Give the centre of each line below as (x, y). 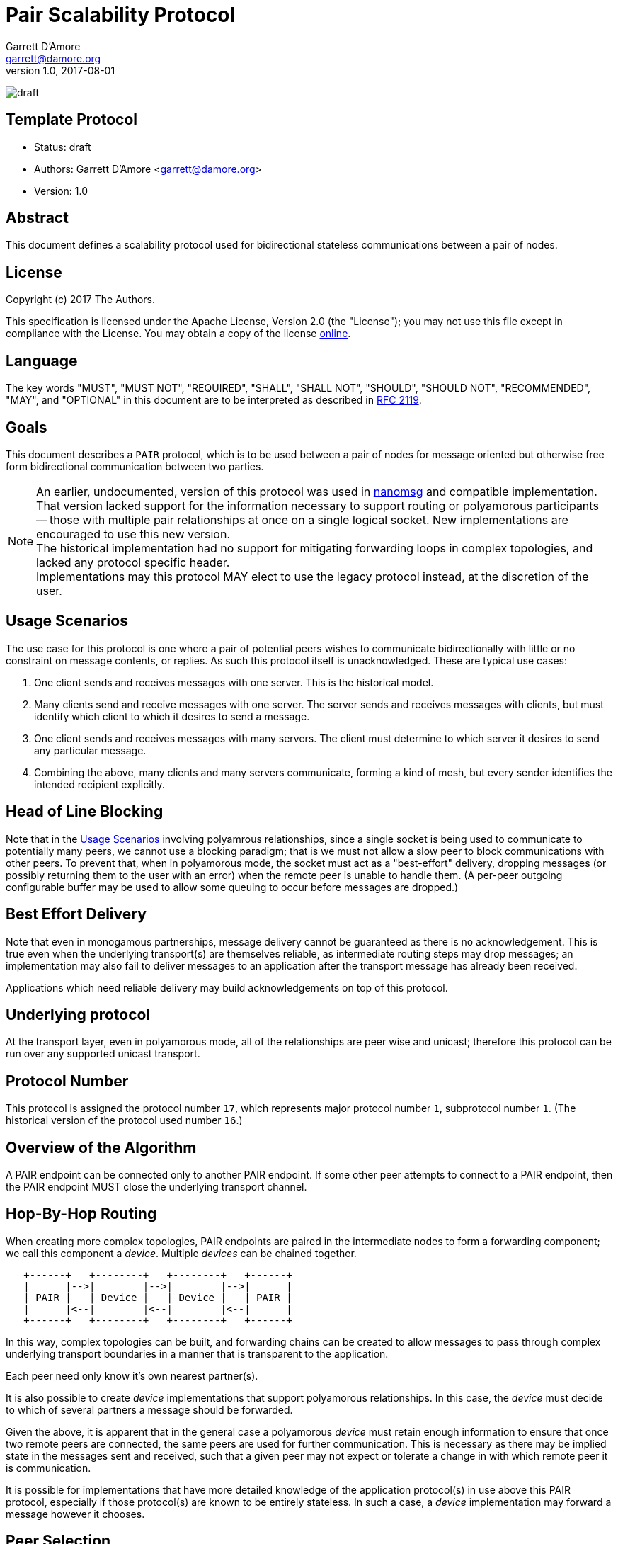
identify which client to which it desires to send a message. (172, 716)
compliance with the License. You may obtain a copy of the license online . (178, 334)
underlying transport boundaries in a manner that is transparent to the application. (197, 1353)
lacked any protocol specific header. (133, 562)
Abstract (37, 218)
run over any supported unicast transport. (103, 1054)
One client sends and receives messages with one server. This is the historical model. (234, 682)
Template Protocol (71, 120)
